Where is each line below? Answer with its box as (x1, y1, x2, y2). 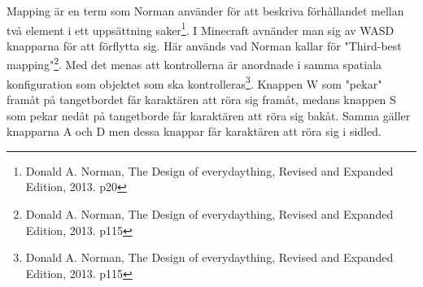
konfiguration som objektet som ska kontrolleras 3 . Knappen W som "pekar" (7, 72, 382, 92)
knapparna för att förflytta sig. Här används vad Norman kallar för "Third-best (7, 37, 402, 54)
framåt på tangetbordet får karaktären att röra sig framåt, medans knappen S (7, 90, 396, 107)
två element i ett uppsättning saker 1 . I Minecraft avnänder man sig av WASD (7, 19, 395, 38)
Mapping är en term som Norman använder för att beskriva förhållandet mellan (7, 2, 404, 19)
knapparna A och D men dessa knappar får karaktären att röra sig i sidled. (7, 123, 382, 140)
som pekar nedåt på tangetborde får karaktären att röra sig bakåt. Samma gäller (7, 107, 411, 124)
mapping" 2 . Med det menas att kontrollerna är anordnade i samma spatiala (7, 54, 382, 73)
